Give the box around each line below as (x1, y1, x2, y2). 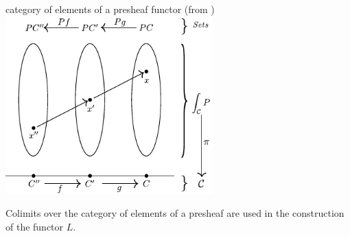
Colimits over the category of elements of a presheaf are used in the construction (5, 206, 345, 220)
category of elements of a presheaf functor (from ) (5, 2, 215, 16)
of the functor (5, 219, 64, 233)
